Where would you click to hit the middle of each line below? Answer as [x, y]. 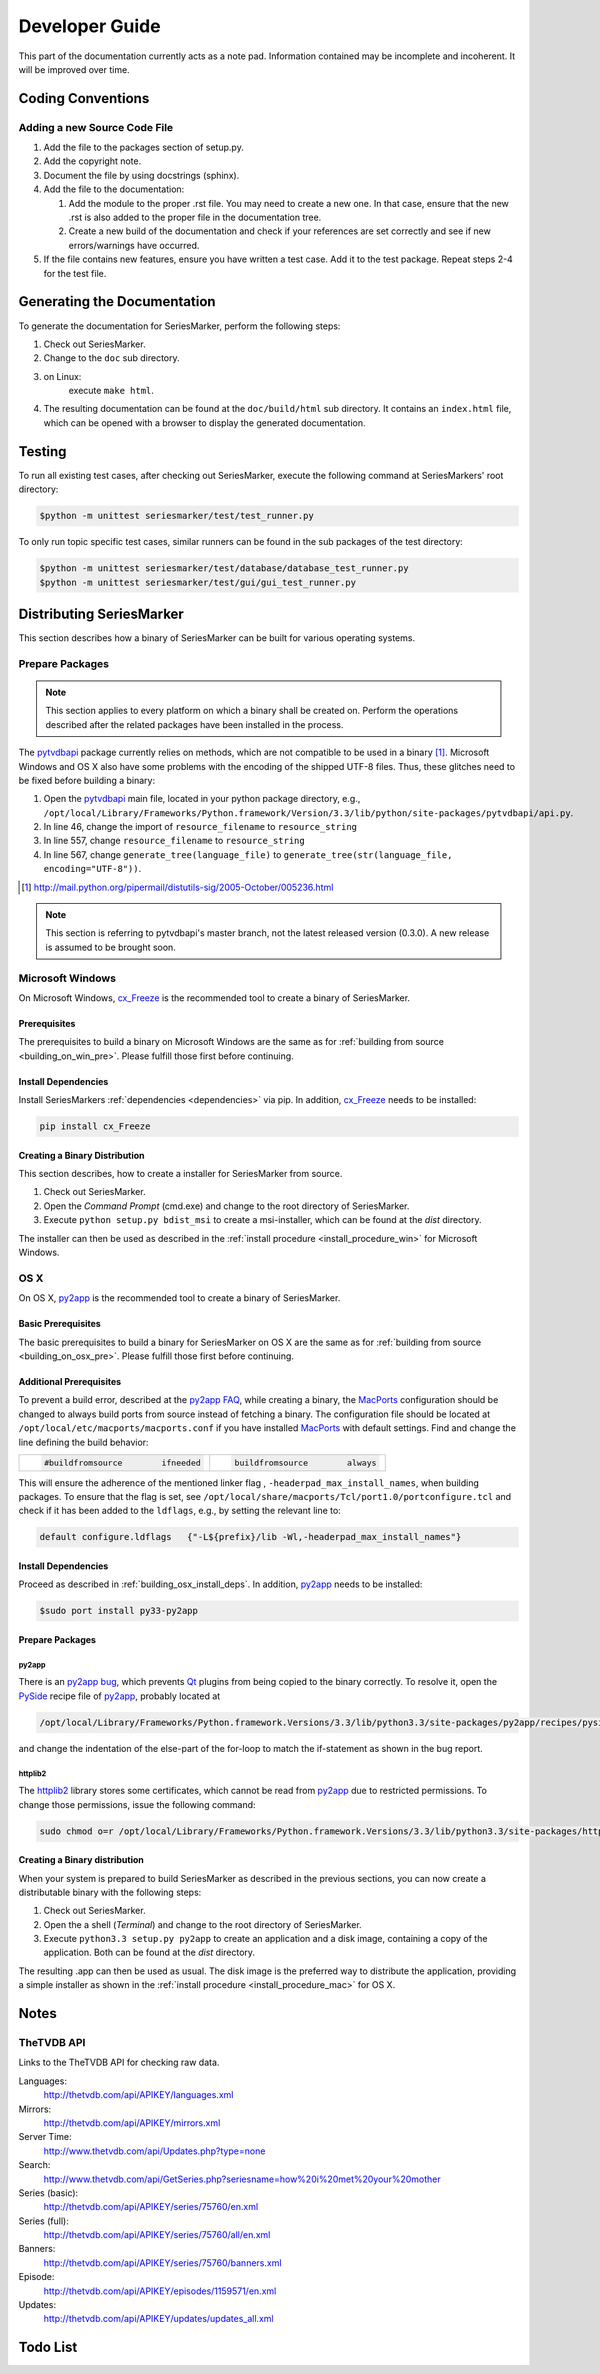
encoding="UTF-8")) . [92, 869]
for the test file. [75, 273]
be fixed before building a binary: [86, 780]
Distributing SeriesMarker [101, 613]
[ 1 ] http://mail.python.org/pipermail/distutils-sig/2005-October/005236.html [177, 887]
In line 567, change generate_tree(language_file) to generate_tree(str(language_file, [248, 854]
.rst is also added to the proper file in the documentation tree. [195, 217]
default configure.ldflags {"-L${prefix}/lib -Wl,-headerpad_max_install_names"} [250, 1537]
